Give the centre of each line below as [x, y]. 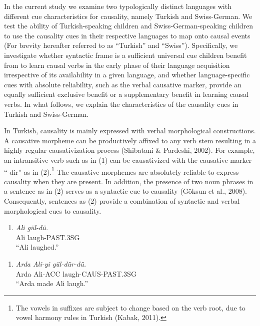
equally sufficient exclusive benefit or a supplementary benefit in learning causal [126, 94]
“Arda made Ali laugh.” [52, 283]
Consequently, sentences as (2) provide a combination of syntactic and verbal [122, 200]
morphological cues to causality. [53, 210]
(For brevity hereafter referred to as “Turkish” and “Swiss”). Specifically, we [121, 45]
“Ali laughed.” [37, 247]
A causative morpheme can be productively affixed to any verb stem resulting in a [130, 140]
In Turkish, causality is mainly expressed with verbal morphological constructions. [130, 131]
